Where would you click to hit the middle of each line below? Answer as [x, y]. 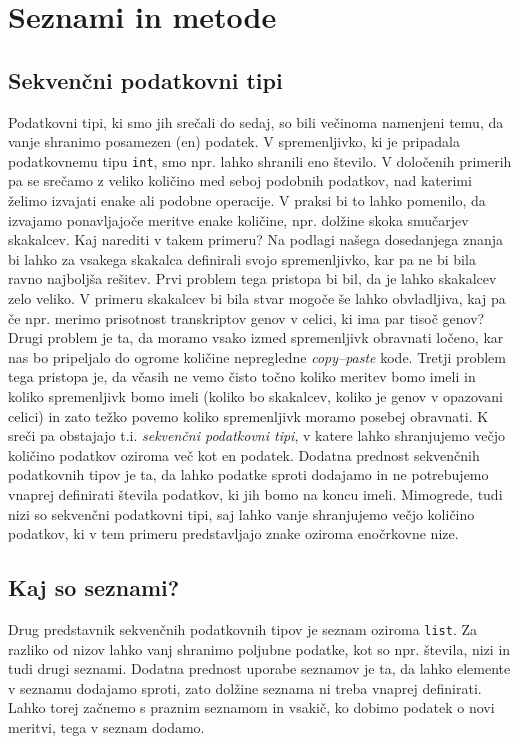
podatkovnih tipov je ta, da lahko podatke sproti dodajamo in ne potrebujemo [248, 474]
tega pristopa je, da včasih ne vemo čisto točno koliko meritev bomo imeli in [242, 376]
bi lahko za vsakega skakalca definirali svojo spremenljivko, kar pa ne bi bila [242, 258]
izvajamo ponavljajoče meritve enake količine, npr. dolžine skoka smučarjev [238, 219]
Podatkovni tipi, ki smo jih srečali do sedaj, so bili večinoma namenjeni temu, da [256, 121]
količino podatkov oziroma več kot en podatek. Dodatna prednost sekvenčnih [244, 454]
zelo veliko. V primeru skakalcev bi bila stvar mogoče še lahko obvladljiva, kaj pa [257, 297]
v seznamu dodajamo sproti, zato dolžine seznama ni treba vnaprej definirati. [245, 687]
